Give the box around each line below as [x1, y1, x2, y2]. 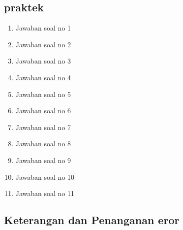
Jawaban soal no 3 [15, 56, 71, 66]
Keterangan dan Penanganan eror [4, 212, 180, 228]
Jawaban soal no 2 [15, 39, 71, 49]
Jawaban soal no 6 [15, 105, 71, 116]
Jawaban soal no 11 [15, 188, 75, 198]
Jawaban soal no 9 [15, 155, 71, 165]
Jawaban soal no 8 [15, 138, 71, 149]
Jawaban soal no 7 [15, 122, 71, 132]
